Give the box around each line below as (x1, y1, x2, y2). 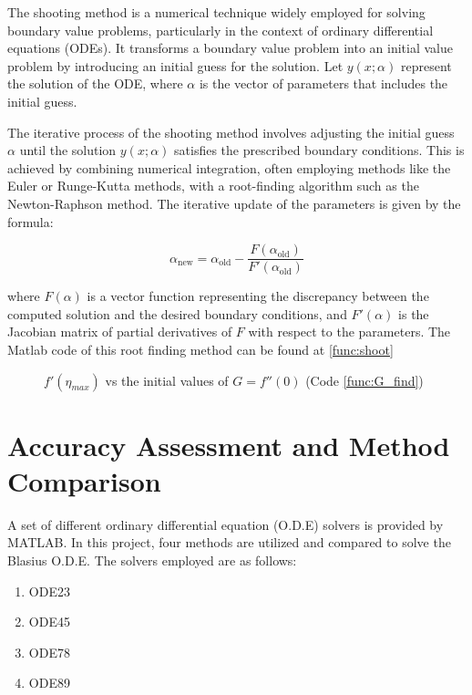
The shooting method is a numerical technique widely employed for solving (7, 3, 426, 21)
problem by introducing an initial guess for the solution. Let (7, 56, 344, 75)
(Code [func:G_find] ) (305, 370, 424, 389)
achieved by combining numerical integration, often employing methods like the (7, 158, 451, 177)
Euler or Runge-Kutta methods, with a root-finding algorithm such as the (7, 176, 419, 195)
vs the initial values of (105, 370, 229, 389)
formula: (7, 212, 54, 231)
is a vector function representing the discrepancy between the (87, 286, 429, 306)
